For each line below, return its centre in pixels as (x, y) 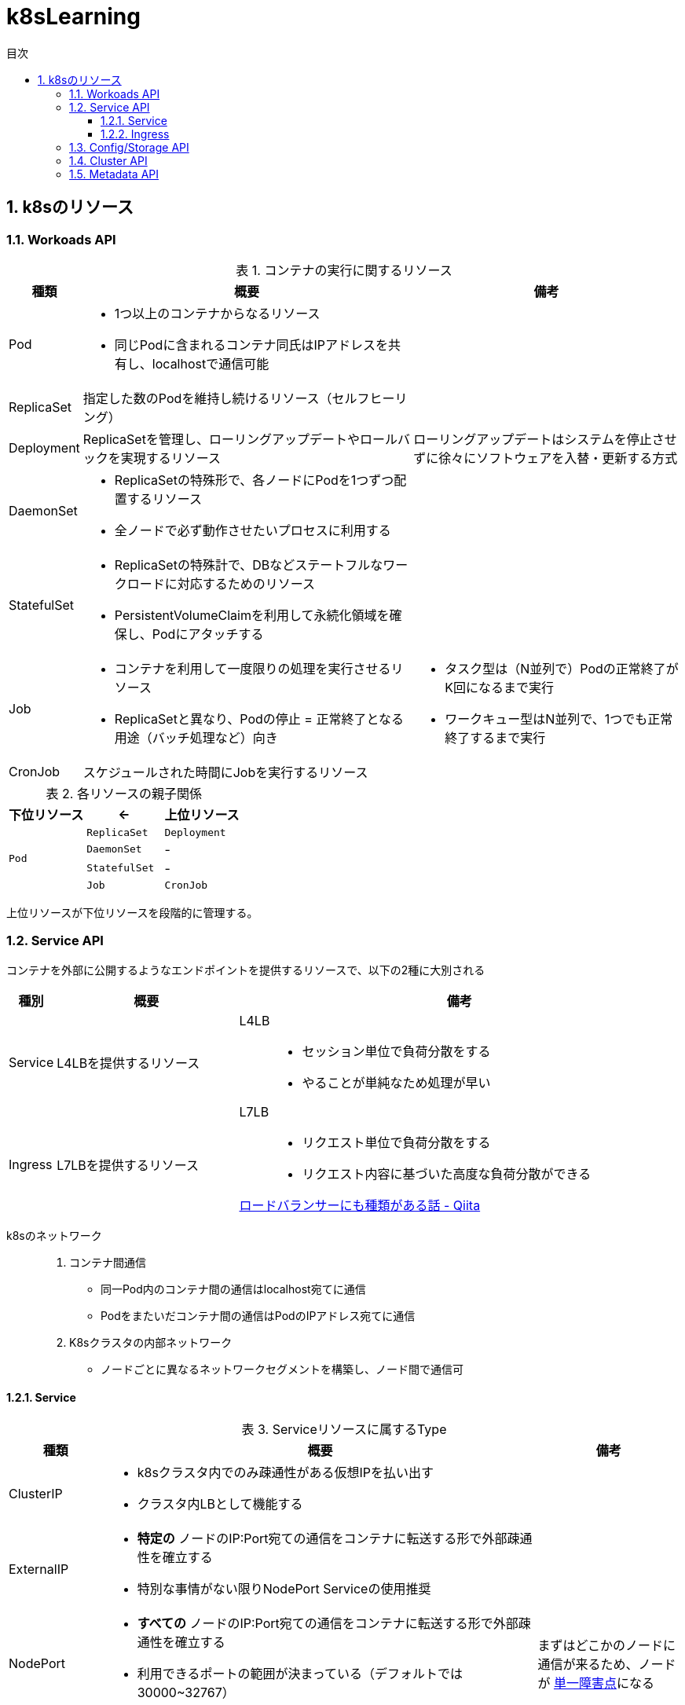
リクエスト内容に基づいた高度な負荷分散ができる (447, 1173)
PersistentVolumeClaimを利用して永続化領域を (252, 615)
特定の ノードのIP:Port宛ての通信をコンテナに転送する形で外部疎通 (335, 1538)
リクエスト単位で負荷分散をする (396, 1142)
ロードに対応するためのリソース (221, 583)
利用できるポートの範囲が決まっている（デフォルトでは (300, 1673)
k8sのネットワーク (54, 1235)
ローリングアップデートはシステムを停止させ (545, 439)
